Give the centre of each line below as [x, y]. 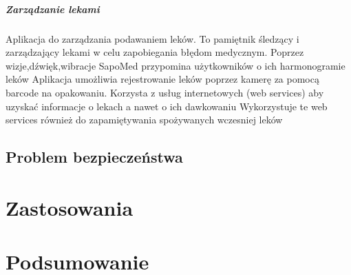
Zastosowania [70, 207]
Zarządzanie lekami [53, 9]
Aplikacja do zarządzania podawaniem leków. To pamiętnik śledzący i [152, 38]
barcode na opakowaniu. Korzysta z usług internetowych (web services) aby [165, 92]
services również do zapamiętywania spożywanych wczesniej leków [144, 120]
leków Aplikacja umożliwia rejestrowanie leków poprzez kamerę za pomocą [162, 79]
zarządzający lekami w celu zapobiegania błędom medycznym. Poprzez [155, 52]
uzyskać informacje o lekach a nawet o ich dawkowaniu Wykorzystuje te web [167, 106]
